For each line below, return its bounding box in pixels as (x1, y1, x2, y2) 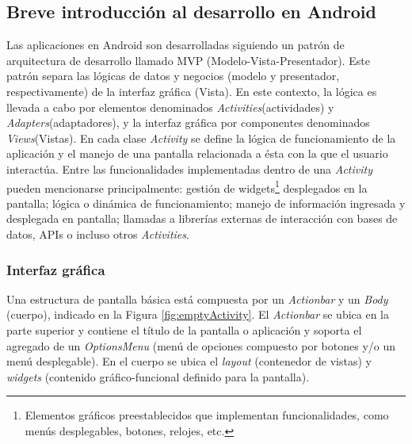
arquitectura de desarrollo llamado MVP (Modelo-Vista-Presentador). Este (6, 52, 370, 68)
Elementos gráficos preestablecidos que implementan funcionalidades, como (25, 407, 389, 423)
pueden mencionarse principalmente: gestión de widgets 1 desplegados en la (6, 177, 368, 196)
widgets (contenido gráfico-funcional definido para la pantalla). (6, 368, 310, 385)
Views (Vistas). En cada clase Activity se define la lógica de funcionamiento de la (6, 129, 396, 146)
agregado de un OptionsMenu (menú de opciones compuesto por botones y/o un (6, 337, 396, 354)
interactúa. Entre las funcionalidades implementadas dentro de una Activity (6, 160, 372, 177)
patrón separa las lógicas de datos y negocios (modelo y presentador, (6, 67, 340, 84)
